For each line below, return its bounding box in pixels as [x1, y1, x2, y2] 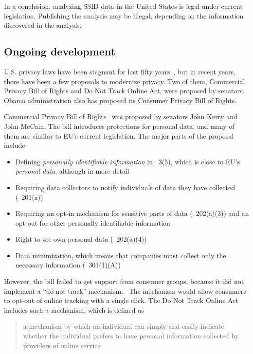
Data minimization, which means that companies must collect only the [15, 250, 226, 260]
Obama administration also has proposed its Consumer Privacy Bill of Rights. [4, 95, 237, 105]
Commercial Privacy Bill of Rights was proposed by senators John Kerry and [4, 111, 237, 122]
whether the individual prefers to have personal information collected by [23, 331, 239, 341]
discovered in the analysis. [4, 20, 82, 30]
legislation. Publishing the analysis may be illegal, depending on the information [4, 10, 244, 20]
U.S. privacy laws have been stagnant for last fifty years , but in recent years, [4, 66, 235, 76]
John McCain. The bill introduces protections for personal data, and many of [4, 121, 235, 131]
